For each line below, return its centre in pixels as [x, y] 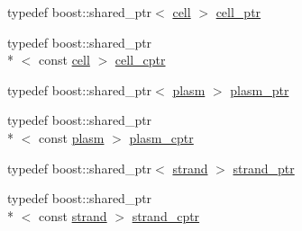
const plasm [71, 137]
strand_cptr [166, 215]
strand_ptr [264, 168]
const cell [64, 60]
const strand [73, 215]
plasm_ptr [260, 89]
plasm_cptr [161, 137]
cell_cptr [140, 60]
